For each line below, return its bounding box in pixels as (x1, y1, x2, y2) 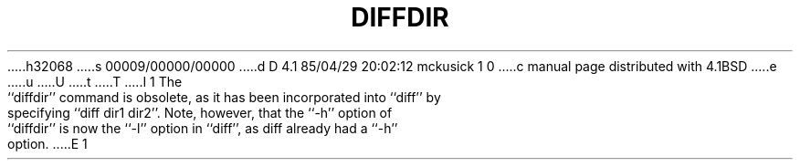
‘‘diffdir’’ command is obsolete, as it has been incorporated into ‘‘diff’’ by (7, 89, 441, 105)
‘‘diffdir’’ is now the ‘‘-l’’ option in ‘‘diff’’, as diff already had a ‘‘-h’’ (7, 120, 398, 136)
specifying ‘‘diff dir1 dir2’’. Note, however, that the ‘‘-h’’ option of (7, 104, 393, 120)
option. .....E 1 (7, 135, 88, 151)
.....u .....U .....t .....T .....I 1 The (7, 73, 183, 89)
